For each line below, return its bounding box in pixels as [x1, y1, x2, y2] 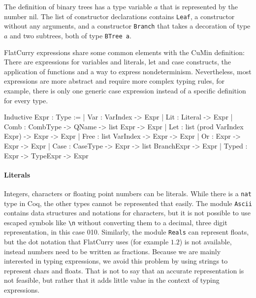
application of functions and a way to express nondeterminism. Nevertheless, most [4, 66, 252, 76]
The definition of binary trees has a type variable [4, 1, 152, 11]
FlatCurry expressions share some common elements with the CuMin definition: [4, 47, 245, 57]
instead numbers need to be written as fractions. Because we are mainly [4, 246, 221, 256]
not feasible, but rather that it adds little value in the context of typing [4, 275, 220, 285]
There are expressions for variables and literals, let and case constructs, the [4, 57, 231, 67]
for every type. [4, 95, 48, 105]
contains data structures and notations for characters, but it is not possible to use [4, 208, 251, 218]
